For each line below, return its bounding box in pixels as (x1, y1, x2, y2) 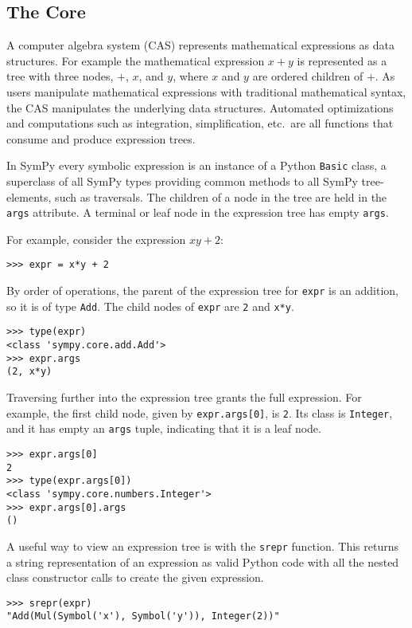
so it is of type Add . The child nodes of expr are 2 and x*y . (6, 297, 294, 314)
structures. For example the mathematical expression (6, 52, 265, 69)
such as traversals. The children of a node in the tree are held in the (55, 188, 387, 205)
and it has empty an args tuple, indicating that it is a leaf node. (6, 420, 321, 437)
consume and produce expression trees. (6, 130, 196, 147)
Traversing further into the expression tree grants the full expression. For (6, 389, 362, 406)
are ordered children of (252, 68, 363, 84)
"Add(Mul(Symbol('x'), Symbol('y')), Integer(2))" (6, 610, 280, 622)
